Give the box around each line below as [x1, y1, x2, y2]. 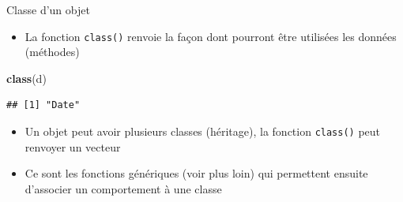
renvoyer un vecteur [24, 138, 121, 155]
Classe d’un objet [6, 2, 90, 17]
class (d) [6, 69, 47, 86]
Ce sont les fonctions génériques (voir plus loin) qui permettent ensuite [24, 165, 368, 181]
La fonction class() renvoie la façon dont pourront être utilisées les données [24, 28, 397, 44]
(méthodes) [24, 43, 80, 60]
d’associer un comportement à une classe [24, 180, 222, 196]
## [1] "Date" [6, 99, 81, 111]
